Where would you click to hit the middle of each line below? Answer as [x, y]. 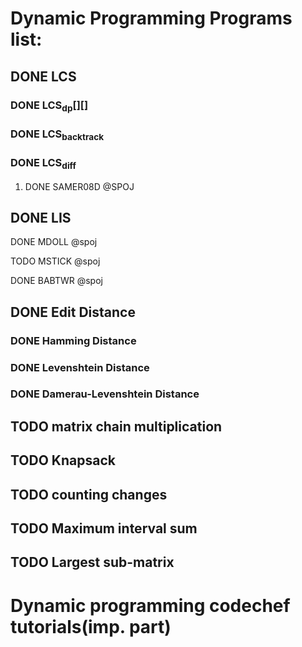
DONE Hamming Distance [73, 340]
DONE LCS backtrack [57, 134]
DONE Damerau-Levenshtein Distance [105, 394]
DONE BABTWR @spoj [56, 281]
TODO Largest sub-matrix [92, 562]
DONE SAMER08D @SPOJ [79, 186]
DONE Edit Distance [73, 312]
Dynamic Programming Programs [151, 18]
